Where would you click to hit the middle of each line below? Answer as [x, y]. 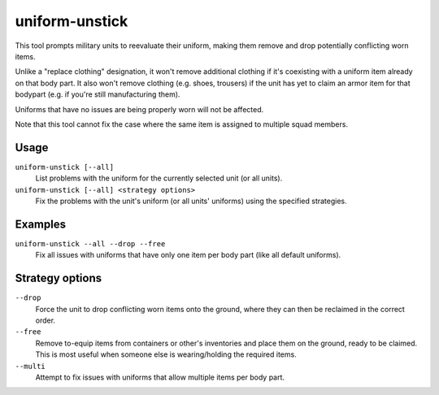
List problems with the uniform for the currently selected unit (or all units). [159, 178]
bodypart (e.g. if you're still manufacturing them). [98, 94]
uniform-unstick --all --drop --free [90, 243]
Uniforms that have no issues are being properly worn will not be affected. [139, 109]
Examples [41, 224]
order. [46, 320]
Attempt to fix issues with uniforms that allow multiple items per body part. [160, 377]
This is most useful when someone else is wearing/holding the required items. [166, 354]
